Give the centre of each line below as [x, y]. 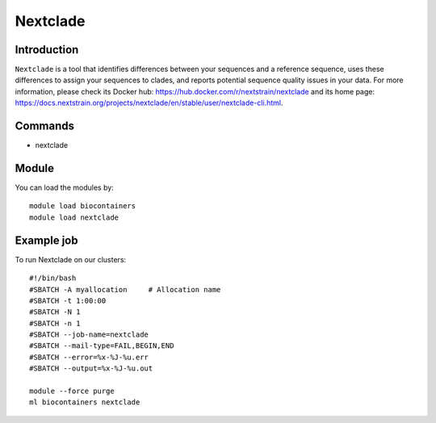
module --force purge [72, 391]
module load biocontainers [83, 206]
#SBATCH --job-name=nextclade [89, 335]
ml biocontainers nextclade [85, 402]
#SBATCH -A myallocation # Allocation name [125, 289]
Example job [46, 240]
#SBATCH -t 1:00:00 [68, 300]
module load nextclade [74, 217]
